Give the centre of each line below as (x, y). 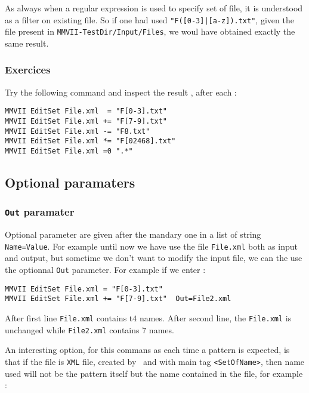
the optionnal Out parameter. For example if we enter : (105, 269)
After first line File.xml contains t (69, 317)
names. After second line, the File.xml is (215, 317)
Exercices (28, 70)
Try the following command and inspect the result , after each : (121, 92)
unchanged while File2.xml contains (72, 329)
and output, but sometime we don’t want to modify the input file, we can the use (154, 258)
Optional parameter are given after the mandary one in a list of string (133, 234)
